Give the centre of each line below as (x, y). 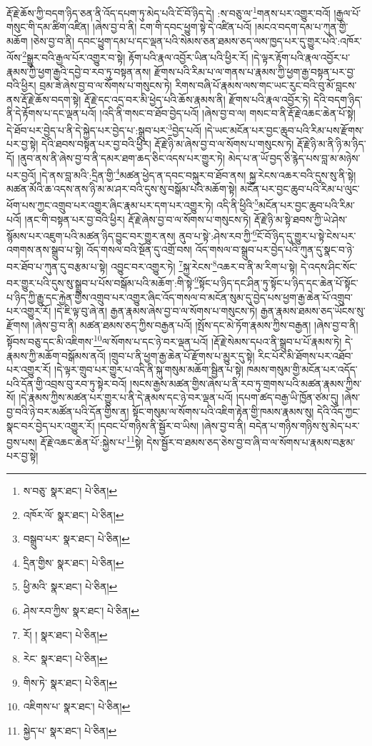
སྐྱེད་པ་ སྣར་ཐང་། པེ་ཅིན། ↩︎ (70, 730)
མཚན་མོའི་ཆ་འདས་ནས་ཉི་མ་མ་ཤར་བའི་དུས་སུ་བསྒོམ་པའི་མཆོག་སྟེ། (122, 188)
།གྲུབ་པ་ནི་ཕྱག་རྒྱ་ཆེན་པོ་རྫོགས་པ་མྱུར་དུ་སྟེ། (182, 355)
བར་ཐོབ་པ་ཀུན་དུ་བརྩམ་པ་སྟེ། (57, 266)
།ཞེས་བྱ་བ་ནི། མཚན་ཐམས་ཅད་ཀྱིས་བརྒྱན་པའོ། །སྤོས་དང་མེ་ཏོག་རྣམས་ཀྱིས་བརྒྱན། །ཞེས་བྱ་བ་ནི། (195, 324)
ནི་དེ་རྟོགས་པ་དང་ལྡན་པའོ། (51, 113)
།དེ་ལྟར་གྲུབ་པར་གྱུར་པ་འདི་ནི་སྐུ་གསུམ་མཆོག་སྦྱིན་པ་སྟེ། (149, 369)
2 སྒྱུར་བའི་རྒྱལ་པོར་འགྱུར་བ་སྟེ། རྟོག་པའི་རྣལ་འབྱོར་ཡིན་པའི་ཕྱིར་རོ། (135, 56)
